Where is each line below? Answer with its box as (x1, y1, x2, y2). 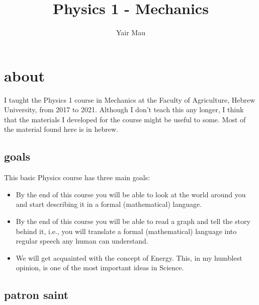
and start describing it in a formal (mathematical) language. (16, 199, 202, 209)
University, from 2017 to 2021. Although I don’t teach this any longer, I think (4, 104, 244, 115)
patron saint (4, 287, 69, 302)
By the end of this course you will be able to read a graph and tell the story (16, 216, 250, 226)
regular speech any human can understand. (16, 236, 148, 246)
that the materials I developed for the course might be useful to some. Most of (4, 114, 246, 124)
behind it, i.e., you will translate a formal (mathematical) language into (16, 225, 237, 236)
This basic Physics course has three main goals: (4, 172, 150, 183)
